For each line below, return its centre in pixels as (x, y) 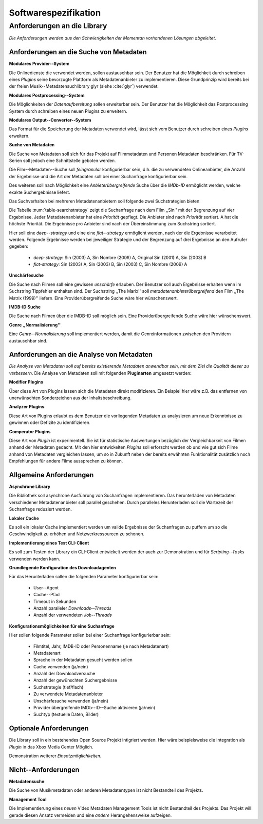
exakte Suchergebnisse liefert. (40, 192)
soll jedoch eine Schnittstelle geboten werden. (70, 161)
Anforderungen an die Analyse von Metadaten (81, 354)
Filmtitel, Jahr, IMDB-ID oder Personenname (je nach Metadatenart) (101, 646)
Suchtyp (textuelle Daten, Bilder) (66, 714)
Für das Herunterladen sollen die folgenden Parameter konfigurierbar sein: (84, 577)
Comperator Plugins (30, 431)
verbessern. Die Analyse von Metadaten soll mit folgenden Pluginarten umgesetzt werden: (100, 373)
